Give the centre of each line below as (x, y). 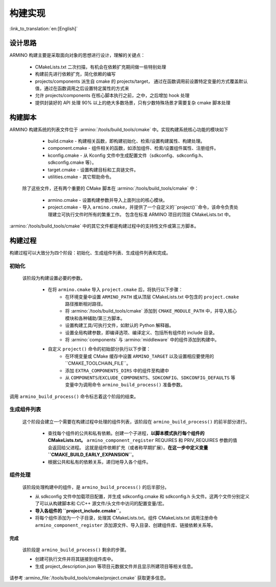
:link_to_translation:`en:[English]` (44, 29)
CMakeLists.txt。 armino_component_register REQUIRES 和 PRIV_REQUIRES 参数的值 (143, 440)
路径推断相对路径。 (85, 304)
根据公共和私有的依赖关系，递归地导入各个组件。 (99, 462)
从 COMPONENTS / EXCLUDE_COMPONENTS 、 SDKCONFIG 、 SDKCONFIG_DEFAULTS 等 (150, 378)
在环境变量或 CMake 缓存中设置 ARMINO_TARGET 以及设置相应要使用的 (140, 356)
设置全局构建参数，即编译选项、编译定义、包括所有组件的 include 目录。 (141, 333)
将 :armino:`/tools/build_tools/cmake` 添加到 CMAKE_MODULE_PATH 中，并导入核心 (151, 311)
